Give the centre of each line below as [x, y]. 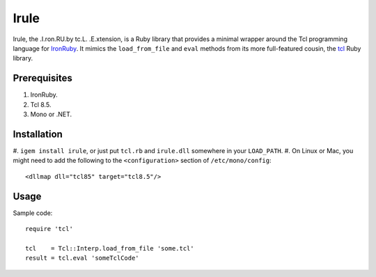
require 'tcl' [49, 229]
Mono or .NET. [51, 114]
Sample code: [33, 213]
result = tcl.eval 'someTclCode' [82, 258]
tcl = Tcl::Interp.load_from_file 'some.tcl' [110, 248]
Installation [38, 134]
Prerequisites [42, 78]
